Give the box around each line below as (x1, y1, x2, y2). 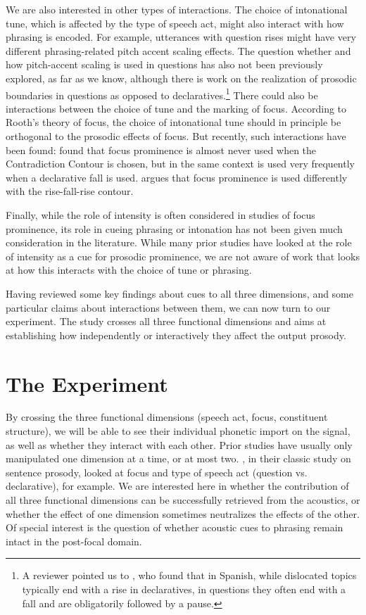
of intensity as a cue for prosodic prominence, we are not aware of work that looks (6, 248, 360, 263)
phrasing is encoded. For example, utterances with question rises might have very (6, 30, 356, 44)
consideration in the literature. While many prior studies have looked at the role (6, 235, 352, 250)
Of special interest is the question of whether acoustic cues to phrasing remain (6, 520, 343, 535)
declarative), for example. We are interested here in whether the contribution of (6, 478, 349, 493)
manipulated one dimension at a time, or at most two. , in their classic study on (6, 451, 351, 466)
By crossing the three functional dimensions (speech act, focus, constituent (6, 410, 328, 424)
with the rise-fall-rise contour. (6, 184, 134, 198)
